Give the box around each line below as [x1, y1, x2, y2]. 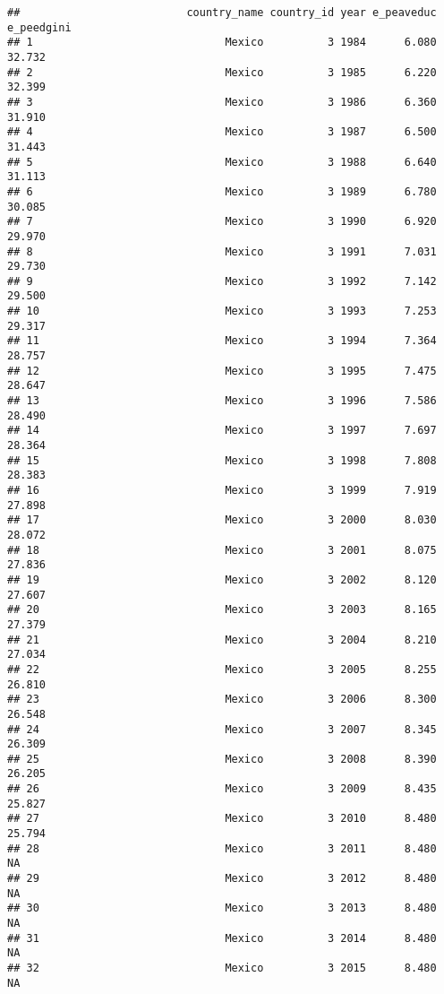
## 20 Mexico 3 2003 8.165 [7, 603, 437, 617]
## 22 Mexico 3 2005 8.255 [7, 662, 437, 676]
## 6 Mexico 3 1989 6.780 [7, 185, 437, 198]
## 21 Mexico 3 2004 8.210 [7, 633, 437, 646]
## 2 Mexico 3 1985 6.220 [7, 65, 437, 79]
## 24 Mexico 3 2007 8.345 [7, 722, 437, 736]
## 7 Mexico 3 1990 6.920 [7, 215, 437, 229]
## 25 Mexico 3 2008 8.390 [7, 752, 437, 765]
